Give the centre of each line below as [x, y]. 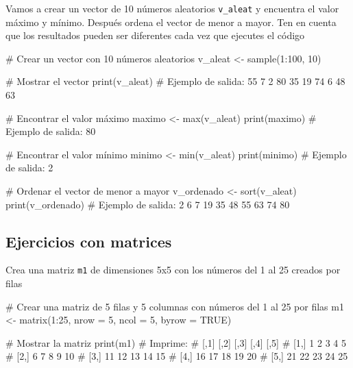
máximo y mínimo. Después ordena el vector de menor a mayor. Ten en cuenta [171, 22]
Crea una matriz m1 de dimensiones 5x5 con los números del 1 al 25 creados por [173, 270]
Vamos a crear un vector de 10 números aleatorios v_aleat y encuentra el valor [172, 8]
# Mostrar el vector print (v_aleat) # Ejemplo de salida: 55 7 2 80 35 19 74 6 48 [175, 81]
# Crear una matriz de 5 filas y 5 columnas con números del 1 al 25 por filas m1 [175, 306]
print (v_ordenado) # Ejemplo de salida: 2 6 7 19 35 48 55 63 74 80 [148, 204]
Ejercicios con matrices [89, 241]
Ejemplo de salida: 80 [51, 131]
